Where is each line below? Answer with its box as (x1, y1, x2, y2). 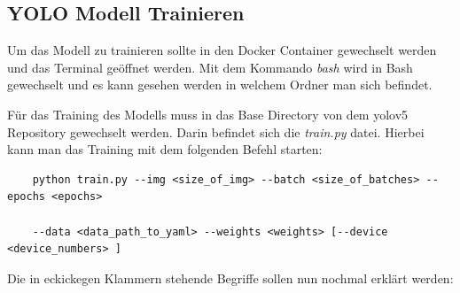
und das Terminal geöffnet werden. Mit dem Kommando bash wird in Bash (7, 58, 413, 76)
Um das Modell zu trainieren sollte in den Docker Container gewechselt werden (7, 41, 437, 59)
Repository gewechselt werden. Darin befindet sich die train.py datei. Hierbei (7, 122, 425, 141)
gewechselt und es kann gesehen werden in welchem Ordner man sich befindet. (7, 75, 433, 94)
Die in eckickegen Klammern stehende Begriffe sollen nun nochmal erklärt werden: (7, 268, 454, 287)
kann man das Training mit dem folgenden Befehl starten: (7, 140, 323, 158)
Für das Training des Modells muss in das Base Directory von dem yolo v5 (7, 104, 409, 123)
